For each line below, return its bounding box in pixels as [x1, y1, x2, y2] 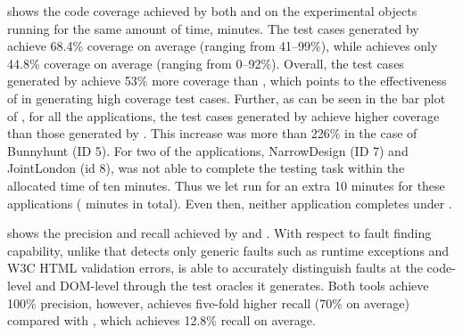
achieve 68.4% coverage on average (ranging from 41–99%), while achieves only [7, 37, 438, 55]
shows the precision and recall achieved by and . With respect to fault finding [7, 224, 432, 242]
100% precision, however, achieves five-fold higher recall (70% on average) [7, 293, 410, 312]
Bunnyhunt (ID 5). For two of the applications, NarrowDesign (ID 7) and [7, 141, 409, 159]
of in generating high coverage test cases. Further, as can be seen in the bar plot [7, 88, 446, 107]
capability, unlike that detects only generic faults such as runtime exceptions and [7, 241, 450, 259]
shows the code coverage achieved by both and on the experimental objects [7, 2, 418, 20]
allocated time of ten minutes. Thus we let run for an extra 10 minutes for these [7, 176, 445, 194]
